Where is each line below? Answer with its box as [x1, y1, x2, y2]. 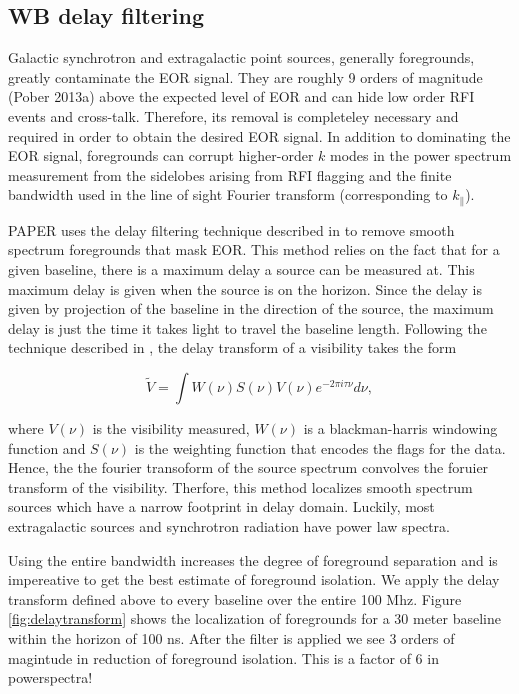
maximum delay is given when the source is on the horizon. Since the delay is [8, 278, 483, 299]
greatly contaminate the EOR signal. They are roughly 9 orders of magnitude [8, 66, 483, 87]
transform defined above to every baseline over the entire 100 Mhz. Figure [8, 588, 462, 609]
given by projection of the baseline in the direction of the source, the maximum [8, 298, 494, 319]
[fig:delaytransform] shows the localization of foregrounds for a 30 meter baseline [8, 608, 501, 629]
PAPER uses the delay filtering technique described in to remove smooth [8, 219, 455, 240]
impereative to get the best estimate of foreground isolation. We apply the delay [8, 569, 500, 590]
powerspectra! [8, 667, 93, 688]
